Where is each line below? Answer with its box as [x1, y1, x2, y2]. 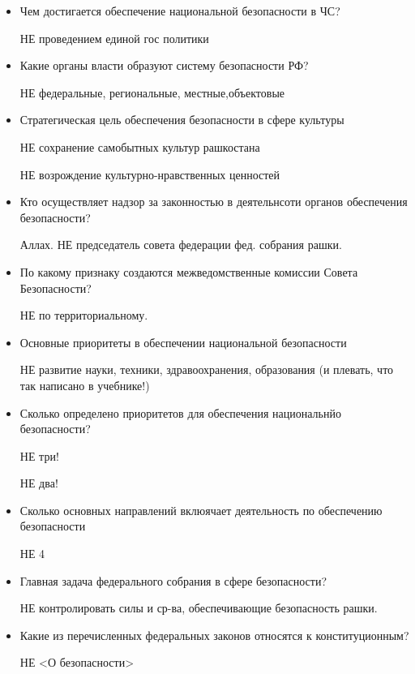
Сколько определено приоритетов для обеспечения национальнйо [19, 404, 341, 421]
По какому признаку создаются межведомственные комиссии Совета [19, 263, 358, 280]
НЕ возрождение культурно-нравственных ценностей [19, 165, 280, 182]
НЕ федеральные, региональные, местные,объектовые [19, 84, 285, 101]
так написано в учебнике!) [19, 376, 150, 393]
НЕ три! [19, 447, 59, 464]
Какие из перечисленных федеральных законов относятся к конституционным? [19, 626, 409, 643]
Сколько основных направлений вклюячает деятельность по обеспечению [19, 501, 383, 518]
